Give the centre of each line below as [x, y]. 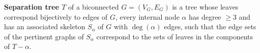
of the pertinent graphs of [44, 36]
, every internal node [147, 16]
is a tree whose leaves [205, 7]
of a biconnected [94, 7]
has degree [205, 16]
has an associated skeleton [45, 26]
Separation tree [32, 7]
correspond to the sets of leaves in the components [175, 36]
